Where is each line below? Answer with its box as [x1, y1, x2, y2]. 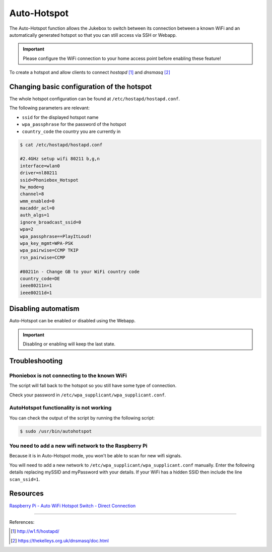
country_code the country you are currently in [22, 128, 121, 134]
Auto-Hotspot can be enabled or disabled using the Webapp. [9, 318, 136, 324]
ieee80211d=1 [20, 290, 52, 296]
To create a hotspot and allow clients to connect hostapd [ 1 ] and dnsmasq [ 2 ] [9, 70, 171, 76]
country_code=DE [20, 275, 60, 282]
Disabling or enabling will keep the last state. [23, 341, 116, 347]
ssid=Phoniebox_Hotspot [20, 177, 79, 183]
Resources [9, 489, 44, 498]
